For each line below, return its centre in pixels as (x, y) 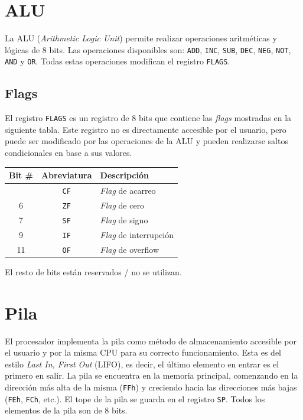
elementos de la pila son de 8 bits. (66, 410)
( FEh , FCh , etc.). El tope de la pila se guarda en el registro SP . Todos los (135, 398)
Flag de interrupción (137, 234)
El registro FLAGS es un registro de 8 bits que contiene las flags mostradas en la (148, 118)
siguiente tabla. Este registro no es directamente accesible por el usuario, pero (146, 129)
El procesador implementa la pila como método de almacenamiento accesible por (151, 341)
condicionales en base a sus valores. (69, 153)
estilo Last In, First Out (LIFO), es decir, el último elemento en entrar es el (142, 364)
